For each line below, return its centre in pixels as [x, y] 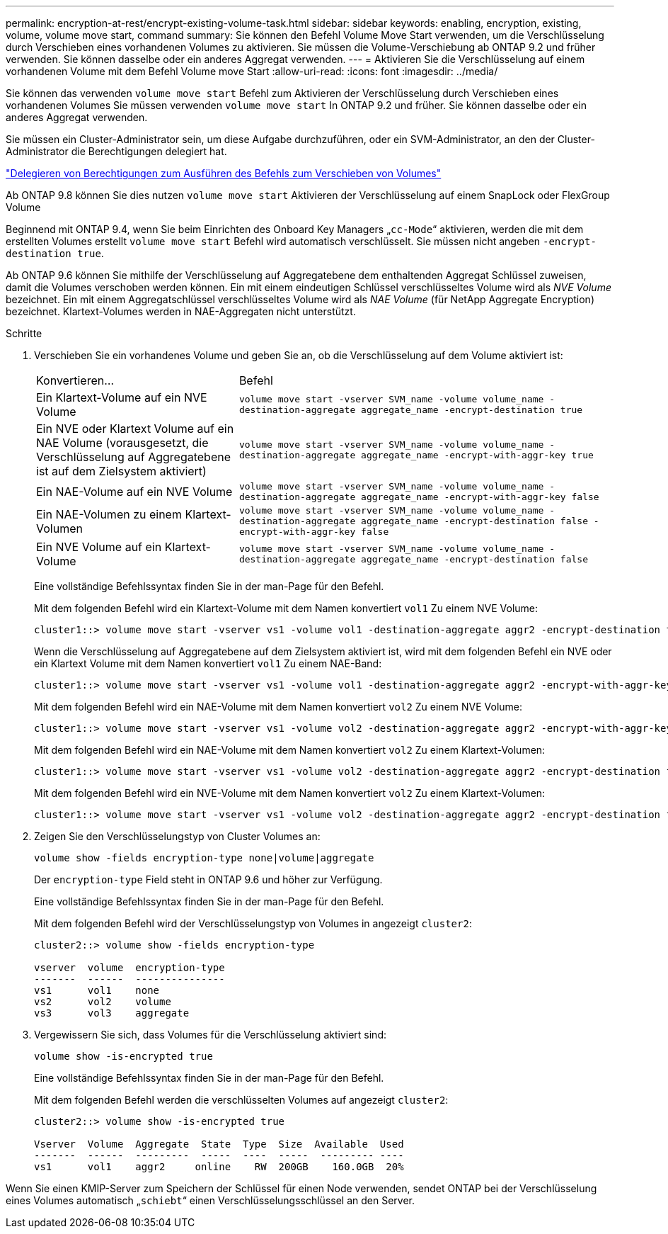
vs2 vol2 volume [103, 1002]
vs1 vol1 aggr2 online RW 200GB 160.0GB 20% [219, 1167]
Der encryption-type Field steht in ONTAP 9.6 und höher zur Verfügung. [208, 879]
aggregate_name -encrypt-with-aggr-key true [477, 455]
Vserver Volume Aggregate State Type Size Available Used [219, 1144]
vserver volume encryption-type [129, 968]
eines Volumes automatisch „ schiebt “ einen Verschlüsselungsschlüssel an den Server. [210, 1200]
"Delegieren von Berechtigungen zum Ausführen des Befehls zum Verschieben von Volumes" [224, 173]
